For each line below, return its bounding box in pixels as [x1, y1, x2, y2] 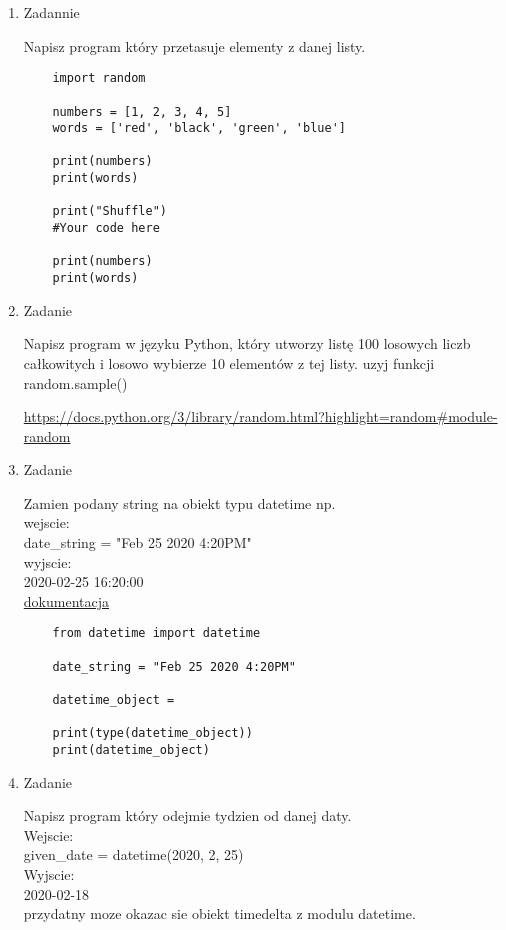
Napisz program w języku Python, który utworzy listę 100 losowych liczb [23, 333, 471, 354]
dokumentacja [23, 590, 109, 611]
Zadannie [23, 2, 80, 22]
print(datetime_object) [52, 743, 210, 758]
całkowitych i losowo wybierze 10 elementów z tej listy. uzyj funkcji [23, 352, 435, 373]
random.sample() [23, 372, 128, 393]
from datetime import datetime [52, 626, 261, 641]
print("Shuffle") [52, 204, 167, 219]
